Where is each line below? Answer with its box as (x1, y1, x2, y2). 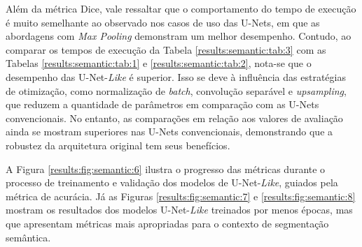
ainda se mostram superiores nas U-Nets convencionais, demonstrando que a (6, 124, 333, 139)
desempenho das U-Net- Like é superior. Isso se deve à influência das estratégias (6, 69, 346, 84)
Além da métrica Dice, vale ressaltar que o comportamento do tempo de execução (6, 1, 356, 15)
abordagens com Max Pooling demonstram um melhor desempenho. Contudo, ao (6, 29, 351, 43)
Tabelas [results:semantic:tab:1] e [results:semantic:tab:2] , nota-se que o (6, 56, 312, 70)
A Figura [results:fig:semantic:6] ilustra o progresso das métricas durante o (6, 161, 326, 176)
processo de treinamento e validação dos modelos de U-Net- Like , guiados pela (6, 175, 338, 190)
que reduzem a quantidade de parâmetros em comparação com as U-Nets (6, 97, 319, 112)
